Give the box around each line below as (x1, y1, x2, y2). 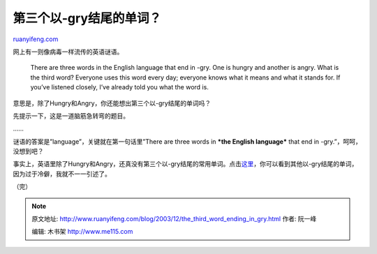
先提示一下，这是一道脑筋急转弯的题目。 (13, 112, 129, 120)
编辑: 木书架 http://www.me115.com (31, 227, 133, 236)
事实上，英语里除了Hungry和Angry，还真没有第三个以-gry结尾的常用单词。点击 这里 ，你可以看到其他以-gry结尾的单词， (13, 160, 358, 168)
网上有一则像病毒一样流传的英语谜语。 (13, 47, 124, 56)
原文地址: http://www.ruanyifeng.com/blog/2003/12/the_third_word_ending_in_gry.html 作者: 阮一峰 (31, 215, 317, 223)
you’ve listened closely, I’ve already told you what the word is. (30, 83, 209, 91)
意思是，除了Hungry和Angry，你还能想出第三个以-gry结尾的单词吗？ (13, 98, 212, 107)
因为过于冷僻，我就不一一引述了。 (13, 170, 111, 178)
